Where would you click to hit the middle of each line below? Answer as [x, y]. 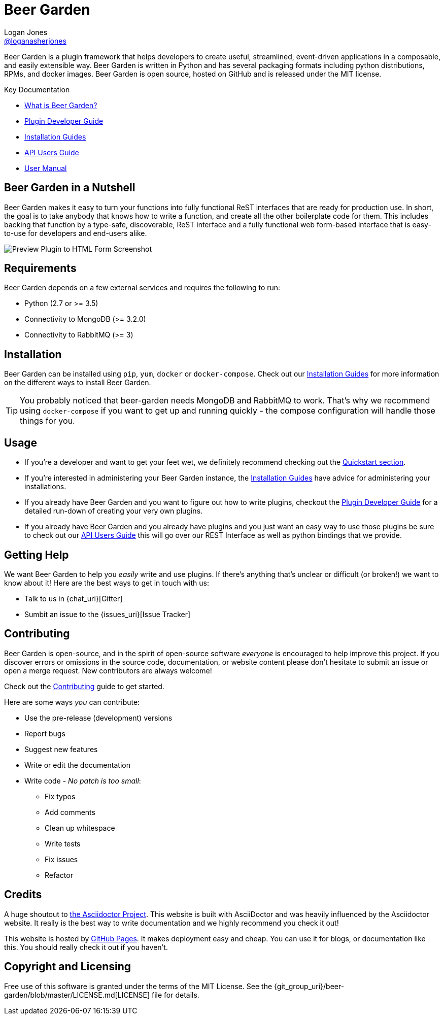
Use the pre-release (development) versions [98, 718]
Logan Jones [26, 32]
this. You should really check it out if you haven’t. [86, 947]
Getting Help [37, 555]
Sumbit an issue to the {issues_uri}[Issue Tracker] [108, 614]
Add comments [70, 812]
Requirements [40, 268]
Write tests [63, 843]
